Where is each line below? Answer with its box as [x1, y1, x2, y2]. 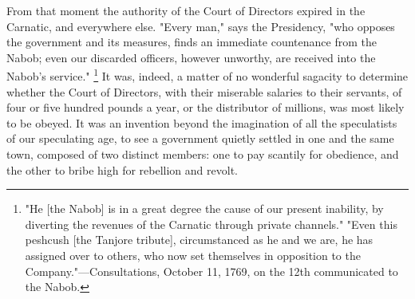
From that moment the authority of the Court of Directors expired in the [6, 2, 366, 18]
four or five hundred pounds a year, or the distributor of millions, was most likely [6, 99, 405, 116]
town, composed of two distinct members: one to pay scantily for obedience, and [6, 146, 399, 162]
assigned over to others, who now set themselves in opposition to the [25, 246, 361, 263]
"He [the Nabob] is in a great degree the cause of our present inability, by [25, 200, 384, 217]
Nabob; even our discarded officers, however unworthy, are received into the [6, 49, 376, 65]
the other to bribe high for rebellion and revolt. [6, 161, 238, 178]
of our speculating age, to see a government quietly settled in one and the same [6, 130, 394, 147]
